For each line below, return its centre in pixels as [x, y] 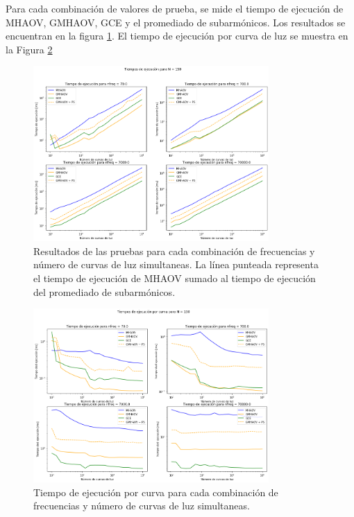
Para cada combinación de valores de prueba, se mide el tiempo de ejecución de [175, 8]
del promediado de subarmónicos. [104, 291]
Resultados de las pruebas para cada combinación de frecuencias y [174, 251]
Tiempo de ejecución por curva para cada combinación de [156, 492]
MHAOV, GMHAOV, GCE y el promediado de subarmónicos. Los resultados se [176, 22]
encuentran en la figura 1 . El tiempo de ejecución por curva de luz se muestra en [177, 36]
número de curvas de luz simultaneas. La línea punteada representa [176, 264]
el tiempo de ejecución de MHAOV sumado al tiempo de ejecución [175, 278]
